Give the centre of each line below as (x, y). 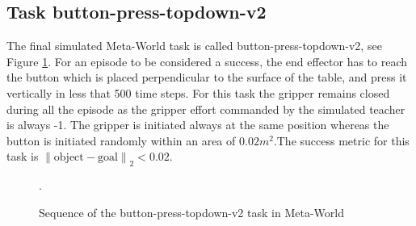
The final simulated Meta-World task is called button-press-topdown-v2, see (194, 46)
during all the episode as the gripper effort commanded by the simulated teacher (206, 109)
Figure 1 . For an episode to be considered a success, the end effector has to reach (207, 61)
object (69, 158)
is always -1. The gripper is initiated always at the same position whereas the (198, 125)
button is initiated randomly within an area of (121, 140)
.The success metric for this (341, 140)
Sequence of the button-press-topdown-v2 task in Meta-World (191, 212)
